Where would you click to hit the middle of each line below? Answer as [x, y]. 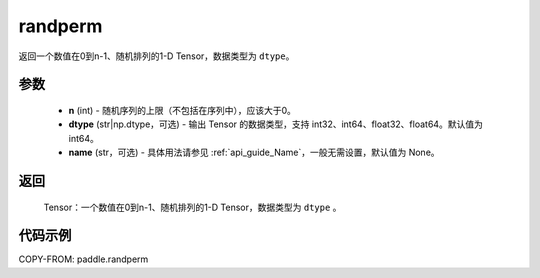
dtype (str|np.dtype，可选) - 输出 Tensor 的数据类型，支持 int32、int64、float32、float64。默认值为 [276, 124]
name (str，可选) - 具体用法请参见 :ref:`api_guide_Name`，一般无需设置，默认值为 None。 [254, 152]
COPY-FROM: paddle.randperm [83, 259]
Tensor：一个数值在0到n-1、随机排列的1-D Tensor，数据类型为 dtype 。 [192, 207]
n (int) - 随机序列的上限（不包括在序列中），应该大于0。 [182, 110]
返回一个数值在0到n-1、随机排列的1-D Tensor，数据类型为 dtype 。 [156, 56]
